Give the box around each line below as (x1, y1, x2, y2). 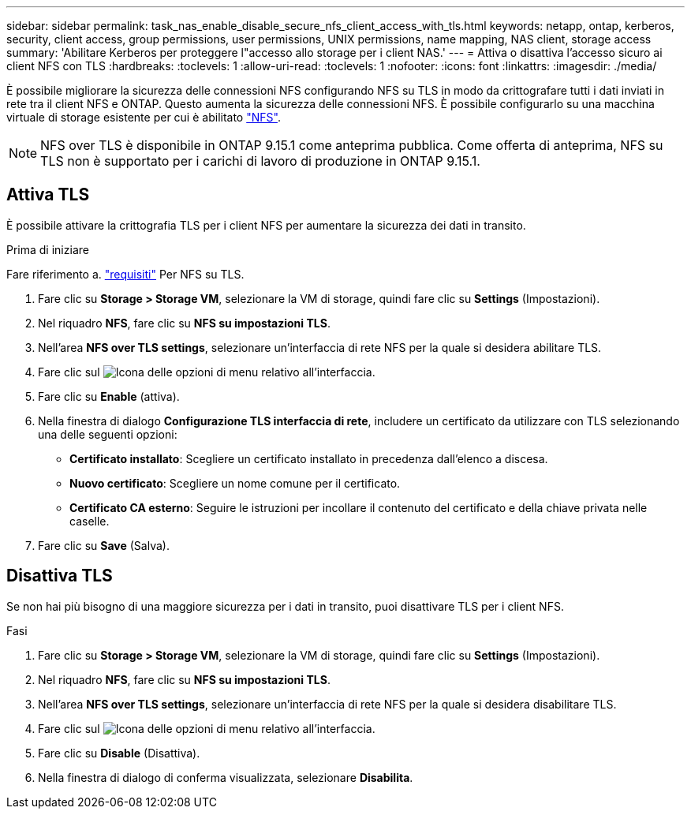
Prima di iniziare (6, 242, 89, 256)
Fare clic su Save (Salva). (38, 538, 170, 552)
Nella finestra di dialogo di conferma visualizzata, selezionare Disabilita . (38, 770, 413, 784)
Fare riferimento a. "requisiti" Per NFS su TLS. (6, 267, 245, 281)
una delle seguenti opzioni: (38, 427, 177, 441)
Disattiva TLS (6, 566, 113, 586)
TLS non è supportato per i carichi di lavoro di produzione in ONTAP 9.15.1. (40, 153, 480, 169)
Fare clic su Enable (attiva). (38, 389, 180, 403)
